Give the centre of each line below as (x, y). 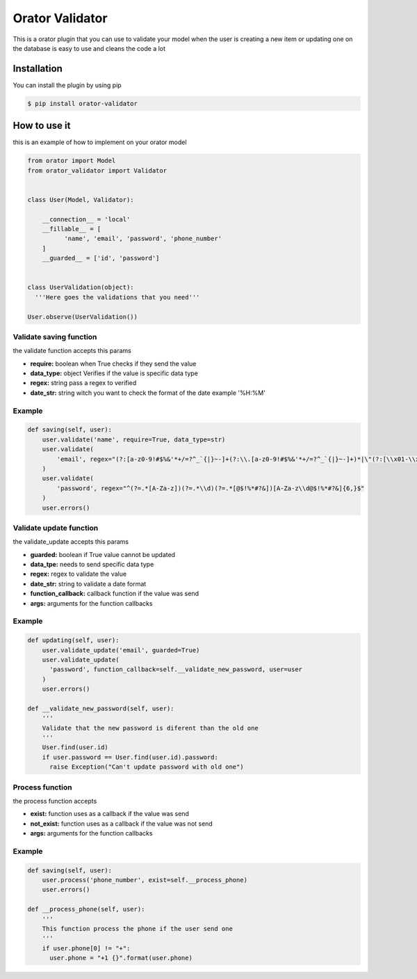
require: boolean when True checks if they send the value (113, 363)
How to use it (42, 126)
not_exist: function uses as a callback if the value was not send (122, 823)
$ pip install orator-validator (83, 103)
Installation (38, 69)
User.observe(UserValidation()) (83, 316)
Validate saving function (55, 336)
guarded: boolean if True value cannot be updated (103, 554)
